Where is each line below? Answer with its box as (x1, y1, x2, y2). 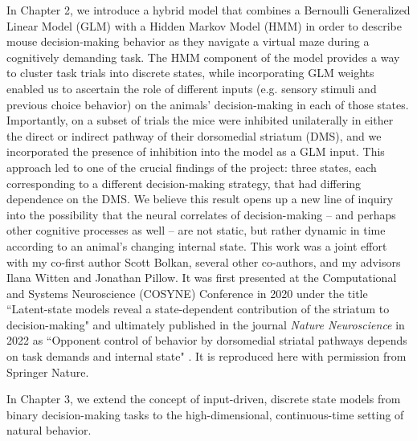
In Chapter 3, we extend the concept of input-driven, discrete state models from (6, 390, 401, 407)
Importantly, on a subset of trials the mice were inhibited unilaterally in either (6, 112, 394, 129)
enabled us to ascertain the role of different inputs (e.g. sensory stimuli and (6, 80, 377, 96)
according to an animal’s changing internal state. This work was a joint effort (6, 237, 387, 254)
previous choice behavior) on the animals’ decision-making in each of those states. (6, 96, 409, 112)
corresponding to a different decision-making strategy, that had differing (6, 174, 362, 191)
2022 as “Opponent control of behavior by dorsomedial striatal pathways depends (6, 332, 407, 349)
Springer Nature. (6, 363, 89, 380)
